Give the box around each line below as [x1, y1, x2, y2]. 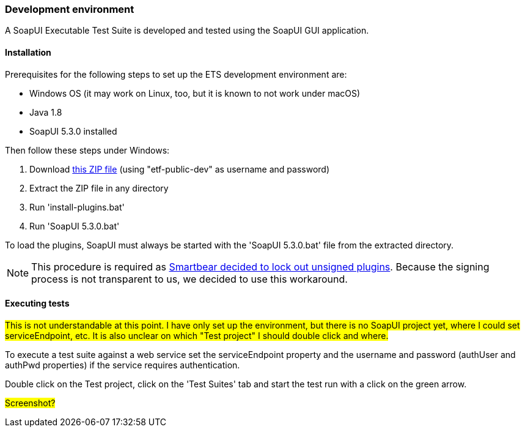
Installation [5, 47, 51, 58]
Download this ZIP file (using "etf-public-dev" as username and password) [29, 163, 330, 174]
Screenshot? [5, 397, 56, 408]
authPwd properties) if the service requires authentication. [5, 359, 240, 370]
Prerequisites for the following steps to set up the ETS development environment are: [5, 69, 347, 80]
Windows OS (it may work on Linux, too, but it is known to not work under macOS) [29, 88, 361, 99]
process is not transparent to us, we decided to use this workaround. [31, 272, 348, 285]
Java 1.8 [29, 106, 62, 117]
